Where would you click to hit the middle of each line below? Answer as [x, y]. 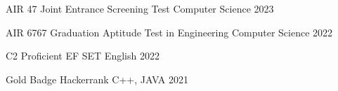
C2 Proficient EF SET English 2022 [83, 56]
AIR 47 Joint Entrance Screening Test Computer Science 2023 [140, 8]
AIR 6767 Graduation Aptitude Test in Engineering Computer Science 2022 [169, 32]
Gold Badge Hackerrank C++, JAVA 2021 [97, 79]
